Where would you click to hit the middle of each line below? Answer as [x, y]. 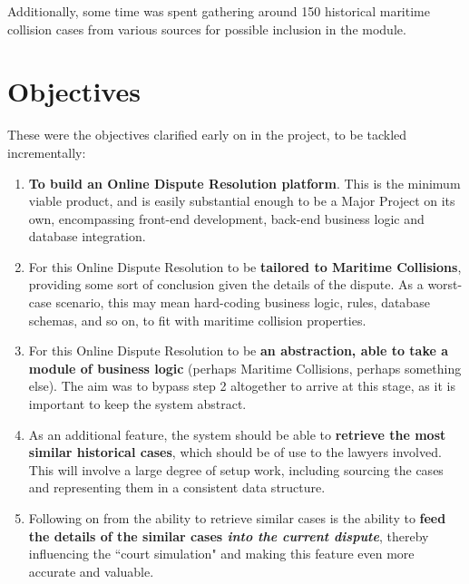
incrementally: [47, 152]
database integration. [87, 236]
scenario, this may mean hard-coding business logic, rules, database [243, 302]
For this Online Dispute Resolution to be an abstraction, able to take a [239, 350]
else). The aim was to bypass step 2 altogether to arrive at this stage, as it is [242, 386]
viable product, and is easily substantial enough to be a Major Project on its [242, 201]
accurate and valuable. [91, 571]
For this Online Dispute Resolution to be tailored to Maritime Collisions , [245, 266]
